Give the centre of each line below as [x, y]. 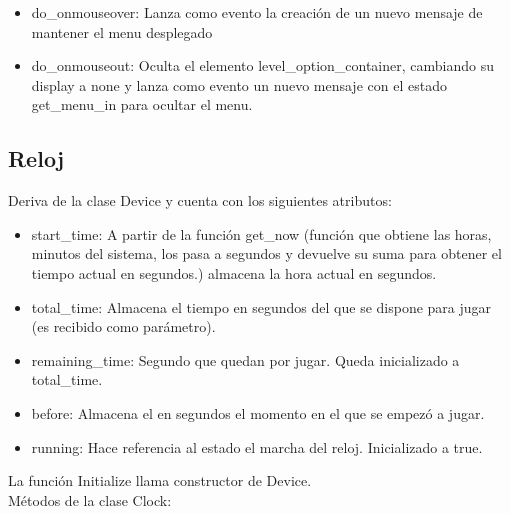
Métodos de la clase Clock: [90, 499]
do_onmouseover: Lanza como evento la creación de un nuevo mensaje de [257, 12]
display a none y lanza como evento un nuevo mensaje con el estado [239, 84]
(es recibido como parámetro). [123, 326]
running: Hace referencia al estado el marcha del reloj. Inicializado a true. [257, 446]
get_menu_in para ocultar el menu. [142, 104]
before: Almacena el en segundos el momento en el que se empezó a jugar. [258, 412]
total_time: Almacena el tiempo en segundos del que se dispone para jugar [261, 306]
